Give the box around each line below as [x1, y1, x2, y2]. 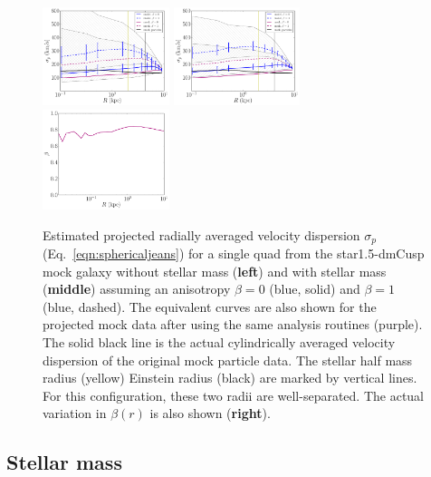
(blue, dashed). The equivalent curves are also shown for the [43, 297, 377, 316]
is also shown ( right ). [149, 404, 271, 423]
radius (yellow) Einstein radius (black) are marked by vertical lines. [43, 368, 417, 387]
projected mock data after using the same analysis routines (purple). [43, 315, 423, 334]
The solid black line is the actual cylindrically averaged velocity [43, 332, 396, 351]
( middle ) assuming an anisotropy [43, 279, 231, 298]
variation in [43, 404, 107, 423]
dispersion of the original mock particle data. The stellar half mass [43, 350, 413, 369]
